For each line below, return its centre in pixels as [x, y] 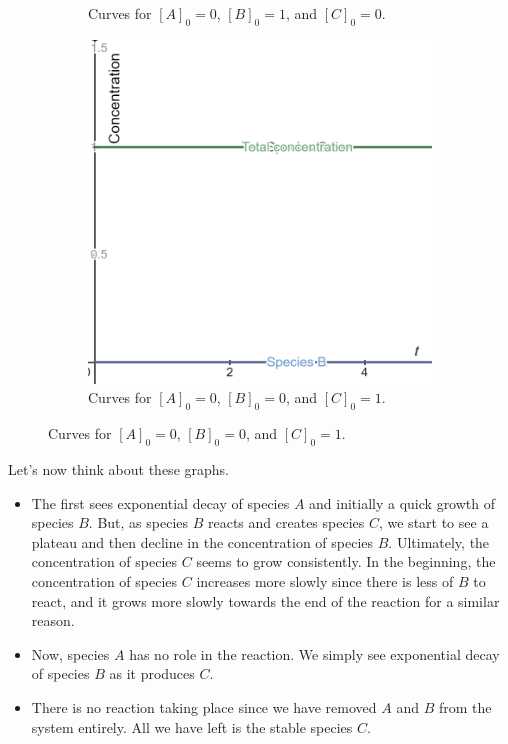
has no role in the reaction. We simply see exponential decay [314, 653]
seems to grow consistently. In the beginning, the [346, 561]
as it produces [152, 673]
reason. [53, 620]
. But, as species [138, 522]
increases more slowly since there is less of [325, 580]
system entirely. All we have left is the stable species [192, 726]
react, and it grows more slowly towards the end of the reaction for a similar [265, 600]
